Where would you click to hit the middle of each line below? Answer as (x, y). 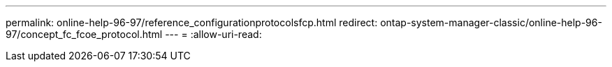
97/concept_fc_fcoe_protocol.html (84, 34)
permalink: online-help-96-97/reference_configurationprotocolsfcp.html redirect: (192, 22)
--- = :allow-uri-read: (213, 34)
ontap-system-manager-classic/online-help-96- (491, 22)
